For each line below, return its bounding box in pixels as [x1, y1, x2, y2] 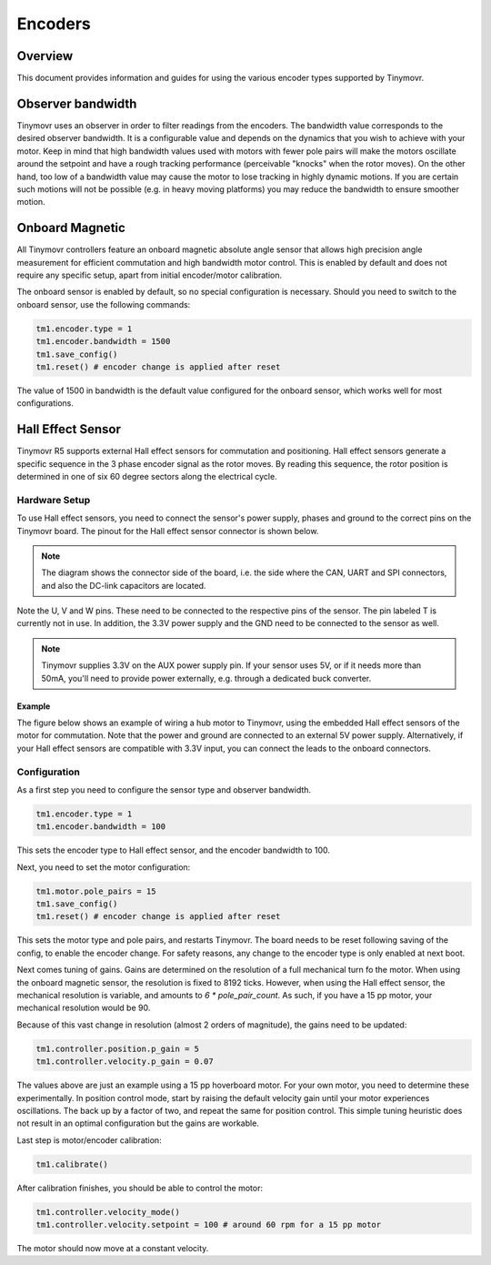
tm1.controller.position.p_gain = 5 [35, 1043, 200, 1054]
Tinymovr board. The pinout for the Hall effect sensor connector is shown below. [16, 525, 319, 536]
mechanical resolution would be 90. [16, 1002, 151, 1014]
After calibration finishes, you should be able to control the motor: [16, 1182, 264, 1193]
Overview [16, 48, 74, 64]
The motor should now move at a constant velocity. [16, 1243, 209, 1254]
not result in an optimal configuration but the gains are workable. [16, 1118, 259, 1128]
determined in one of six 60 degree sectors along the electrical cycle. [16, 471, 277, 481]
